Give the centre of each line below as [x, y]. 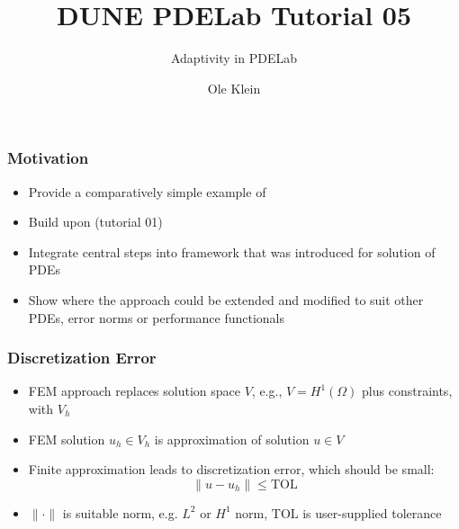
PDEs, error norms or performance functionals [157, 317]
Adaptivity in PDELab [234, 58]
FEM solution [67, 439]
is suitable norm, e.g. [120, 512]
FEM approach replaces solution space [134, 391]
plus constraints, [407, 391]
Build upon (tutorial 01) [95, 222]
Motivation [48, 158]
